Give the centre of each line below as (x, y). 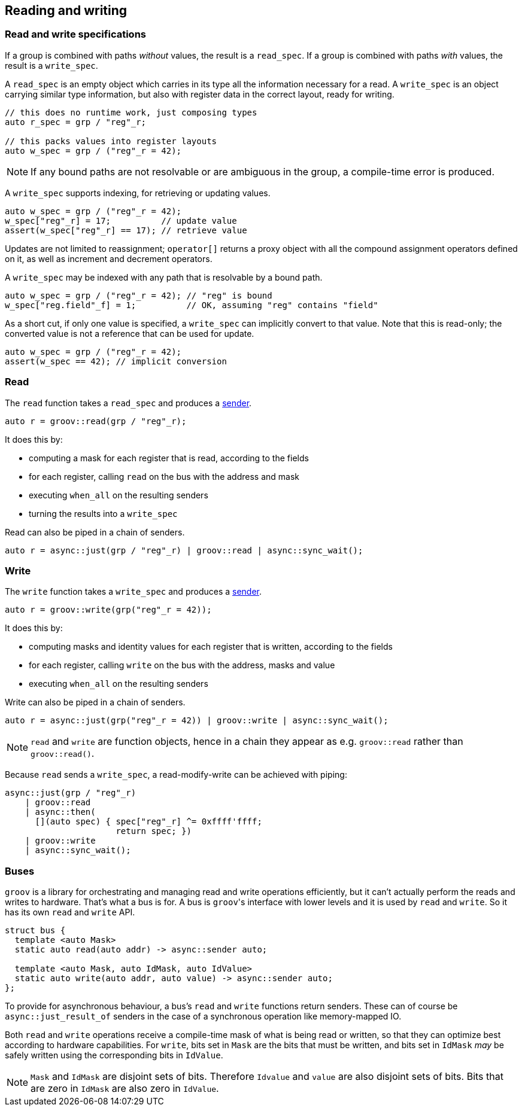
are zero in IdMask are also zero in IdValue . (125, 1089)
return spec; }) (154, 831)
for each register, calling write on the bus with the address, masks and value (182, 665)
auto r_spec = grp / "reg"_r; (76, 122)
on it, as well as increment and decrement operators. (109, 258)
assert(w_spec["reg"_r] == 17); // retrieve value (126, 230)
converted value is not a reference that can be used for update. (130, 333)
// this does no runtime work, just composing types (131, 112)
